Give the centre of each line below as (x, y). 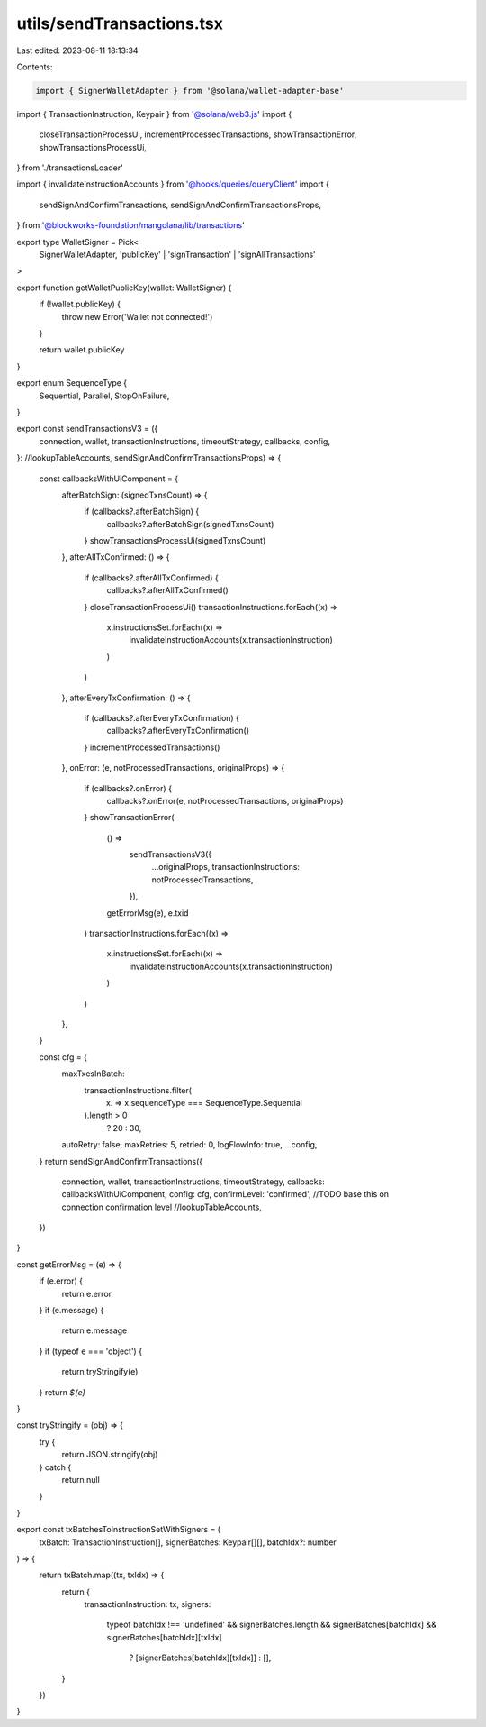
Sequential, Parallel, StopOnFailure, (104, 396)
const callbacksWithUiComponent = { (109, 479)
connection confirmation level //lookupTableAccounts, (162, 1207)
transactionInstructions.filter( (138, 1090)
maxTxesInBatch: (93, 1074)
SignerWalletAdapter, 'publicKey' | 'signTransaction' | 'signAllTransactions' (178, 255)
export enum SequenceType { (72, 383)
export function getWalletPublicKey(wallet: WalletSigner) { (124, 288)
